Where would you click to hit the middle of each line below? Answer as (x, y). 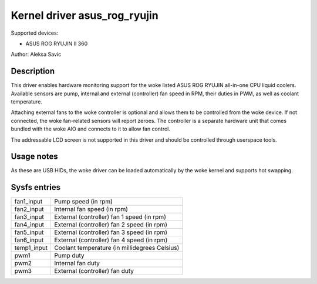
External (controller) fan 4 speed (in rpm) (111, 240)
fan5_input (29, 232)
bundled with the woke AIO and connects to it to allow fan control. (90, 129)
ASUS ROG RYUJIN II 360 (57, 44)
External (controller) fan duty (94, 271)
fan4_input (29, 225)
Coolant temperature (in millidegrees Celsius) (117, 248)
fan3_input (29, 217)
